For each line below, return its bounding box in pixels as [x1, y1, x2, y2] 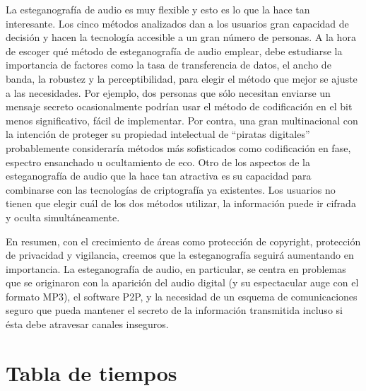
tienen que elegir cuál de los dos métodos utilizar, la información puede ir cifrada [6, 196, 356, 211]
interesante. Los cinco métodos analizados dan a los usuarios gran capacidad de [6, 16, 349, 30]
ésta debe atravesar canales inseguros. [6, 317, 169, 332]
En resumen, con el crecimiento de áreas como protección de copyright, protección [6, 233, 361, 248]
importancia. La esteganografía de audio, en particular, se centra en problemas [6, 261, 346, 276]
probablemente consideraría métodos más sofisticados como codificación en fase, [6, 140, 351, 155]
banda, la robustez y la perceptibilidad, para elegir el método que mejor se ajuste [6, 71, 358, 86]
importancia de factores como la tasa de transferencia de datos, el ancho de [6, 57, 331, 72]
